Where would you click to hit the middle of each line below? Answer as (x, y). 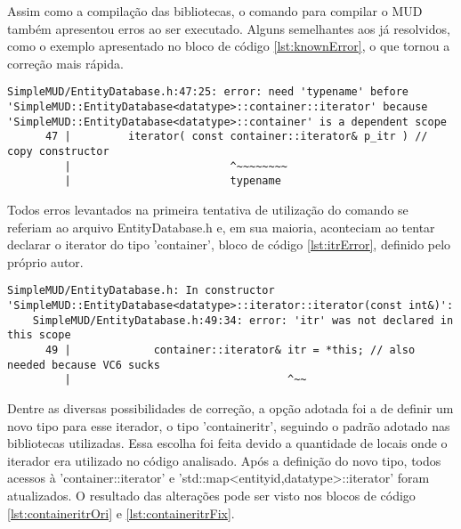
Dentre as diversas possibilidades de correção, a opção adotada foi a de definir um (230, 407)
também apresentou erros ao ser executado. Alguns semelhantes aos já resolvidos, (229, 28)
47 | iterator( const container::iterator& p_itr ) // (236, 137)
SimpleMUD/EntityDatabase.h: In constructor (141, 291)
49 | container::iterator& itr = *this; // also (230, 350)
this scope (39, 335)
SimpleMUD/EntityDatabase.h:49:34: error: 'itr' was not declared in (243, 320)
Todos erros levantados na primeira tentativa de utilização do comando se (208, 209)
